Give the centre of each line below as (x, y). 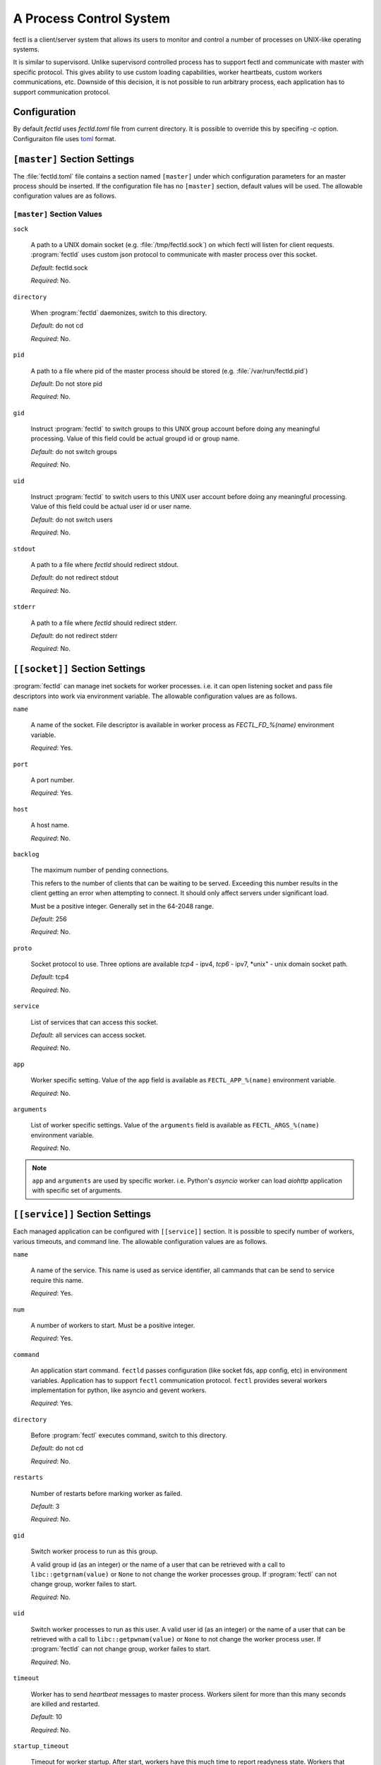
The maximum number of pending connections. (100, 870)
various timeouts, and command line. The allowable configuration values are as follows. (140, 1241)
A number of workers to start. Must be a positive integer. (113, 1325)
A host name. (50, 825)
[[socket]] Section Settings (79, 669)
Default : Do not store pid (66, 383)
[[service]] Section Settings (82, 1214)
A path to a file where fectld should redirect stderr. (104, 623)
